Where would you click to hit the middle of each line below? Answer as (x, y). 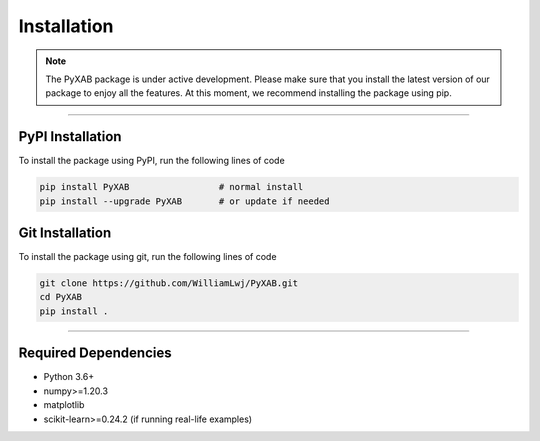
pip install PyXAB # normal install (171, 187)
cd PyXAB (61, 297)
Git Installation (65, 233)
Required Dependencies (95, 353)
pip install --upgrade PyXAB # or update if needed (184, 201)
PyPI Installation (70, 136)
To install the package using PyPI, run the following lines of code (151, 161)
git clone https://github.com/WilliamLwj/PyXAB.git (169, 283)
